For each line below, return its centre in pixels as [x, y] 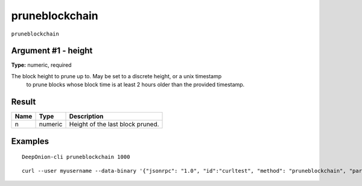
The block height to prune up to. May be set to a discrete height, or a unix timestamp [116, 76]
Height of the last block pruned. [114, 125]
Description [86, 116]
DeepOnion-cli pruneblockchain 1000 [76, 157]
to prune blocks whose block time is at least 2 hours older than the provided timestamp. [135, 85]
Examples [30, 141]
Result [24, 102]
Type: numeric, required [41, 65]
